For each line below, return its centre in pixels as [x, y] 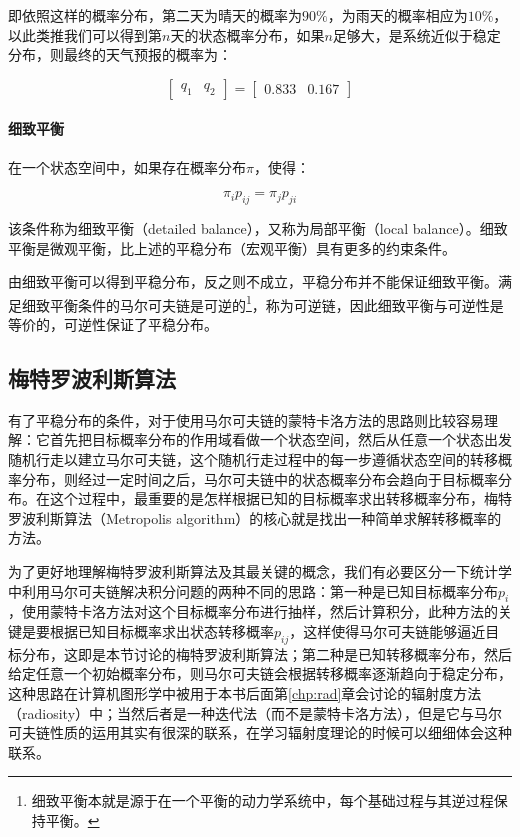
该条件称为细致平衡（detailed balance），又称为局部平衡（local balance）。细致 [258, 227]
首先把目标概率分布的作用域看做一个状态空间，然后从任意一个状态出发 [280, 439]
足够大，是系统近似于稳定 [416, 34]
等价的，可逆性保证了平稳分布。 [113, 324]
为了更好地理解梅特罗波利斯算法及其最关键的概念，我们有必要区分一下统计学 [260, 570]
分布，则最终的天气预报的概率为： [120, 54]
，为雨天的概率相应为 [397, 15]
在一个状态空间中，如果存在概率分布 [127, 166]
